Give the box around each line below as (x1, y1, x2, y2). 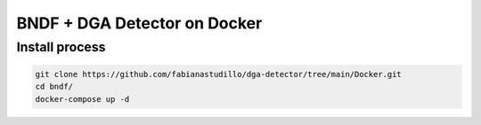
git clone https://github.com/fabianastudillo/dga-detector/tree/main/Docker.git (35, 69, 403, 79)
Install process (16, 39, 106, 55)
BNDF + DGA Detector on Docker (16, 13, 263, 33)
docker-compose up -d (35, 94, 130, 104)
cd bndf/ (35, 82, 74, 92)
